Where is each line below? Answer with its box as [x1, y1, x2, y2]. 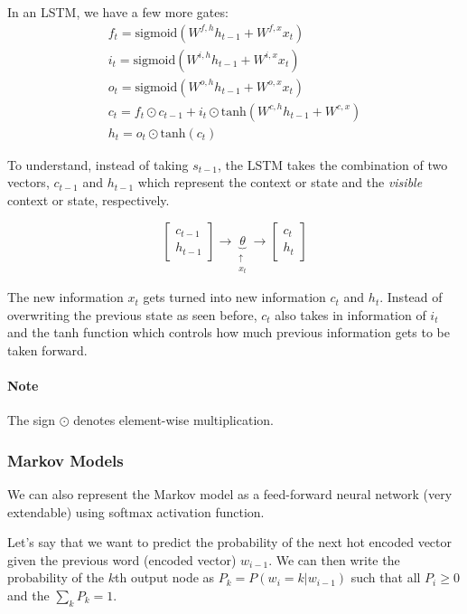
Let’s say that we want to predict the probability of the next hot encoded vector [7, 533, 453, 552]
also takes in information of [275, 305, 426, 324]
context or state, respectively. [7, 190, 170, 209]
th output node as [114, 568, 215, 587]
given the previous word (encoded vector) [7, 550, 237, 569]
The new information [7, 288, 124, 307]
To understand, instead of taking [7, 155, 189, 174]
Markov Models [7, 449, 124, 471]
